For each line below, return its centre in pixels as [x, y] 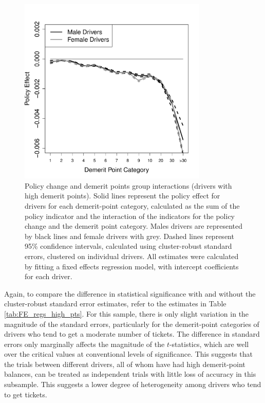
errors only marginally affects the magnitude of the [84, 344]
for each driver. [49, 276]
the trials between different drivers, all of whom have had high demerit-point [125, 364]
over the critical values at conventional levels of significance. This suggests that [128, 354]
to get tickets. [26, 394]
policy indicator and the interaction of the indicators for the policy [130, 216]
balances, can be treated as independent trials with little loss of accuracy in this [130, 374]
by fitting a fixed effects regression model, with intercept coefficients [132, 266]
